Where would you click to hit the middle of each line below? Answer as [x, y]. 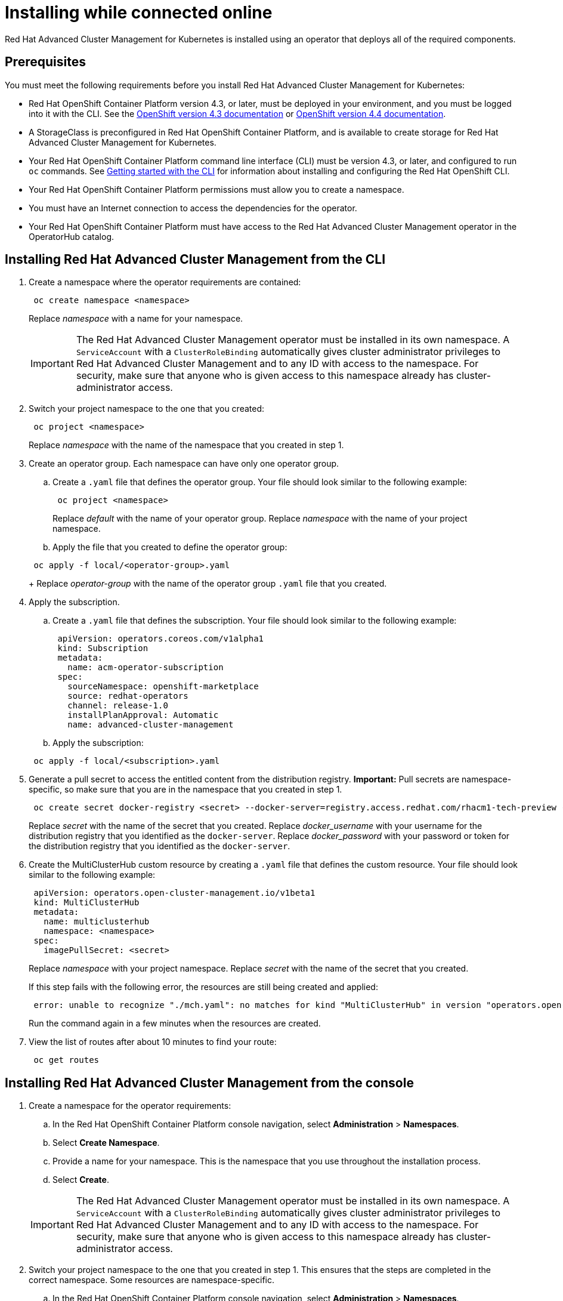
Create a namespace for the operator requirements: [130, 1106]
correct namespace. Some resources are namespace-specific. [152, 1280]
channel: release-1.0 [118, 706]
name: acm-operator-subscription [146, 668]
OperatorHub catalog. [72, 236]
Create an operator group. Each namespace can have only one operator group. [184, 464]
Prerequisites [45, 62]
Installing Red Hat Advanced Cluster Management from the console [209, 1083]
